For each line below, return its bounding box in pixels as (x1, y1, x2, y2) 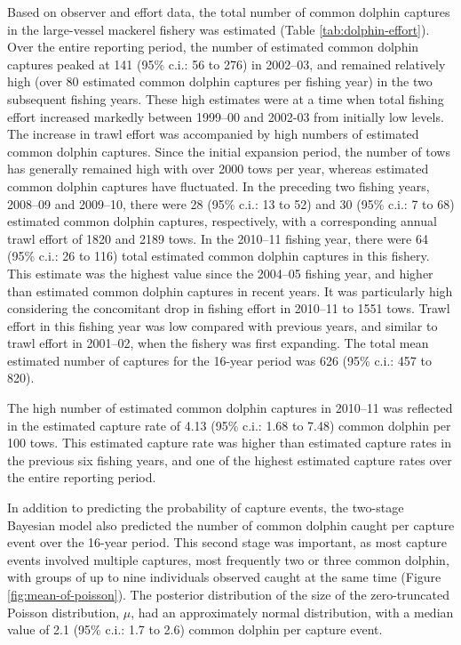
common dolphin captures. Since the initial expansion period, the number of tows (7, 141, 450, 160)
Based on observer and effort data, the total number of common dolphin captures (7, 3, 450, 20)
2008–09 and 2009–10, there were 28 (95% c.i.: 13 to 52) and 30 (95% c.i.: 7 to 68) (7, 194, 455, 213)
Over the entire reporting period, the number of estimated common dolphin (7, 37, 419, 56)
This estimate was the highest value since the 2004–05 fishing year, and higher (7, 263, 433, 282)
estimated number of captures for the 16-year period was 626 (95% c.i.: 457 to (7, 351, 432, 369)
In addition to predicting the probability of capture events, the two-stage (7, 498, 404, 517)
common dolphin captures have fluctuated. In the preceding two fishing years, (7, 176, 430, 195)
